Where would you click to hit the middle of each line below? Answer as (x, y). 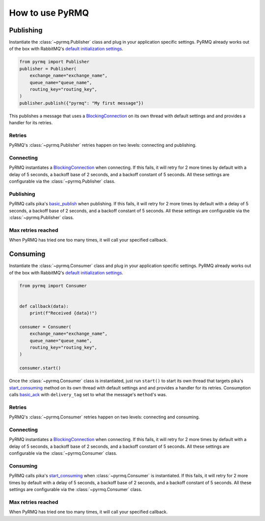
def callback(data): (44, 306)
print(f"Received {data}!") (64, 313)
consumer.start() (40, 368)
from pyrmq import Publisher (54, 62)
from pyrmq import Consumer (53, 286)
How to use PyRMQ (49, 13)
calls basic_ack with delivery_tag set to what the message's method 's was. (88, 395)
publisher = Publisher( (48, 69)
